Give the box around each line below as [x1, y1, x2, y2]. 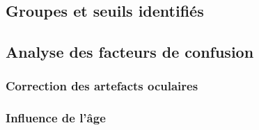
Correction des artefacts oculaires [6, 77, 198, 95]
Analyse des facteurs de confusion [6, 41, 254, 63]
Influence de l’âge [6, 109, 106, 127]
